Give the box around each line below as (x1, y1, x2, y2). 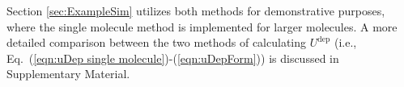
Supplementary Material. (6, 65, 130, 82)
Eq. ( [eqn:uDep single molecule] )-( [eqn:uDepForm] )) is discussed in (6, 49, 339, 66)
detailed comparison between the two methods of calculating (6, 34, 307, 51)
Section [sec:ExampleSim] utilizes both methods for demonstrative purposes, (6, 2, 385, 19)
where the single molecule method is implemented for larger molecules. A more (6, 18, 398, 35)
